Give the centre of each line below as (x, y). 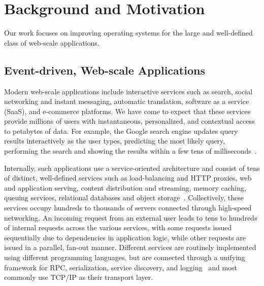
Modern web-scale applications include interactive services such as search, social (128, 91)
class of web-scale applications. (52, 42)
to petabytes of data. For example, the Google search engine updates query (121, 131)
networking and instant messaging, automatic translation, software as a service (127, 101)
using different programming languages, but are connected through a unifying (125, 257)
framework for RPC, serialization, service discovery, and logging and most (121, 267)
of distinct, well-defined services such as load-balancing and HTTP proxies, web (128, 178)
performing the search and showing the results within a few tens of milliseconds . (130, 151)
